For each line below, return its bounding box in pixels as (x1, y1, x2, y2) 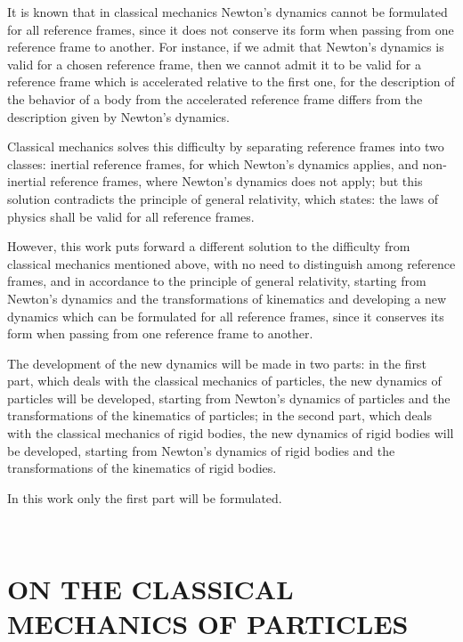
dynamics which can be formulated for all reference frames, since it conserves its (7, 306, 444, 325)
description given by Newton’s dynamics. (7, 107, 230, 126)
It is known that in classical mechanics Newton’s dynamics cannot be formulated (7, 3, 448, 20)
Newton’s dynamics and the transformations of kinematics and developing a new (7, 288, 447, 307)
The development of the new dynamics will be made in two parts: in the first (7, 354, 426, 372)
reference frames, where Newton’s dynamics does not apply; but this (50, 172, 423, 191)
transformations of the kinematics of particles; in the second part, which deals (7, 406, 433, 425)
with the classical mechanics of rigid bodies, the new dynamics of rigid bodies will (7, 424, 454, 443)
